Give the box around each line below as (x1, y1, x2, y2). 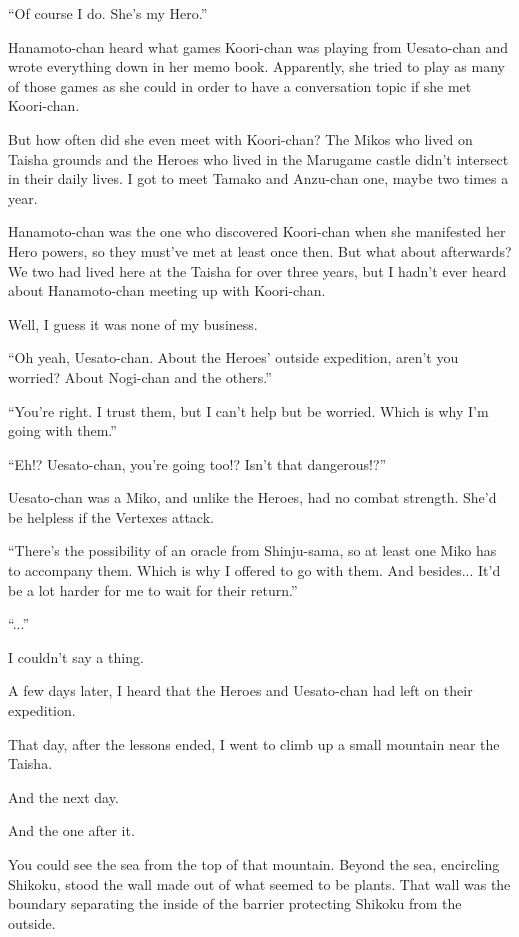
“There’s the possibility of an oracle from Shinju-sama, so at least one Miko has (8, 540, 497, 561)
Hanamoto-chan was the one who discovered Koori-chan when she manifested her (8, 221, 506, 242)
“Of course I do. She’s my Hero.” (8, 3, 208, 23)
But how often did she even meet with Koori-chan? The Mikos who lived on (8, 128, 473, 149)
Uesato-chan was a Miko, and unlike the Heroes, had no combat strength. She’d (8, 487, 497, 508)
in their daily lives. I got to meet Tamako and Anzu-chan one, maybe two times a (8, 168, 509, 189)
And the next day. (8, 786, 119, 807)
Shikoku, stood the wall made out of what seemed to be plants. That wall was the (8, 873, 511, 894)
